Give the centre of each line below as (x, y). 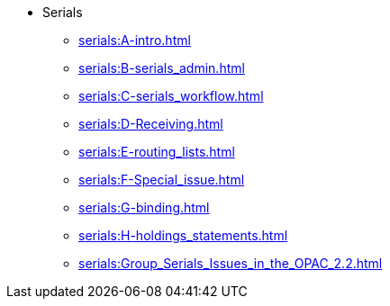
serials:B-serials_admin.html (162, 68)
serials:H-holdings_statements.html (183, 235)
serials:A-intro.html (135, 40)
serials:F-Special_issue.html (162, 180)
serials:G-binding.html (144, 207)
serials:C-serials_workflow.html (171, 96)
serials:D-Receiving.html (151, 124)
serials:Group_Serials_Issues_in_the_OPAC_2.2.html (231, 263)
